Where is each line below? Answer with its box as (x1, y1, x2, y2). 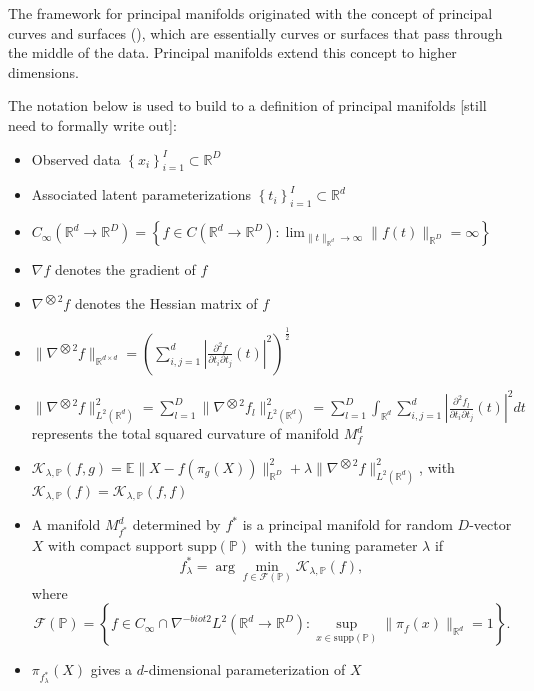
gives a (90, 659, 133, 680)
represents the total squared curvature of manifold (31, 423, 340, 444)
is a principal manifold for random (242, 514, 453, 535)
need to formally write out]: (8, 114, 177, 135)
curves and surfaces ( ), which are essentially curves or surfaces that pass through (8, 22, 503, 43)
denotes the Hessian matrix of (74, 292, 258, 313)
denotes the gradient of (55, 259, 196, 280)
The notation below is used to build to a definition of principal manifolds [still (8, 95, 487, 116)
